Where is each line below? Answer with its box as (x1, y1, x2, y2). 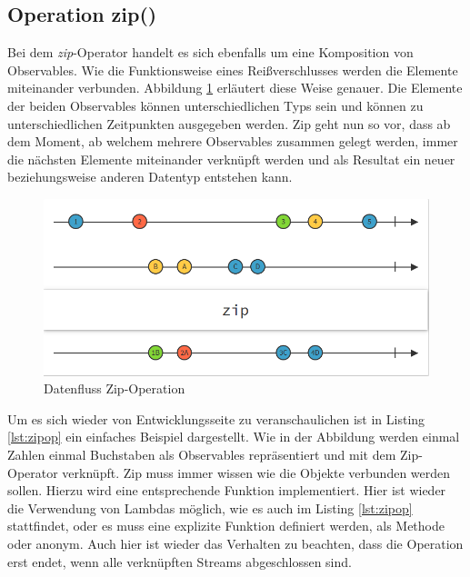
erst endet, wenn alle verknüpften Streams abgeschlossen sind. (7, 552, 352, 571)
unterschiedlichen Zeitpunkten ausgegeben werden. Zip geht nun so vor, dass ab (7, 114, 451, 133)
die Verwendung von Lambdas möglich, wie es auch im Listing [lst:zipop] (7, 498, 413, 517)
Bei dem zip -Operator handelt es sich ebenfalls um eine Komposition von (7, 43, 414, 62)
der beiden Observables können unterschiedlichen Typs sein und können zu (7, 95, 424, 114)
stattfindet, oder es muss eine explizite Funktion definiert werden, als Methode (7, 516, 445, 535)
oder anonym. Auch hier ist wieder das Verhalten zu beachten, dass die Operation (7, 533, 464, 552)
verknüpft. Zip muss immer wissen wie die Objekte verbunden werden (62, 463, 451, 482)
